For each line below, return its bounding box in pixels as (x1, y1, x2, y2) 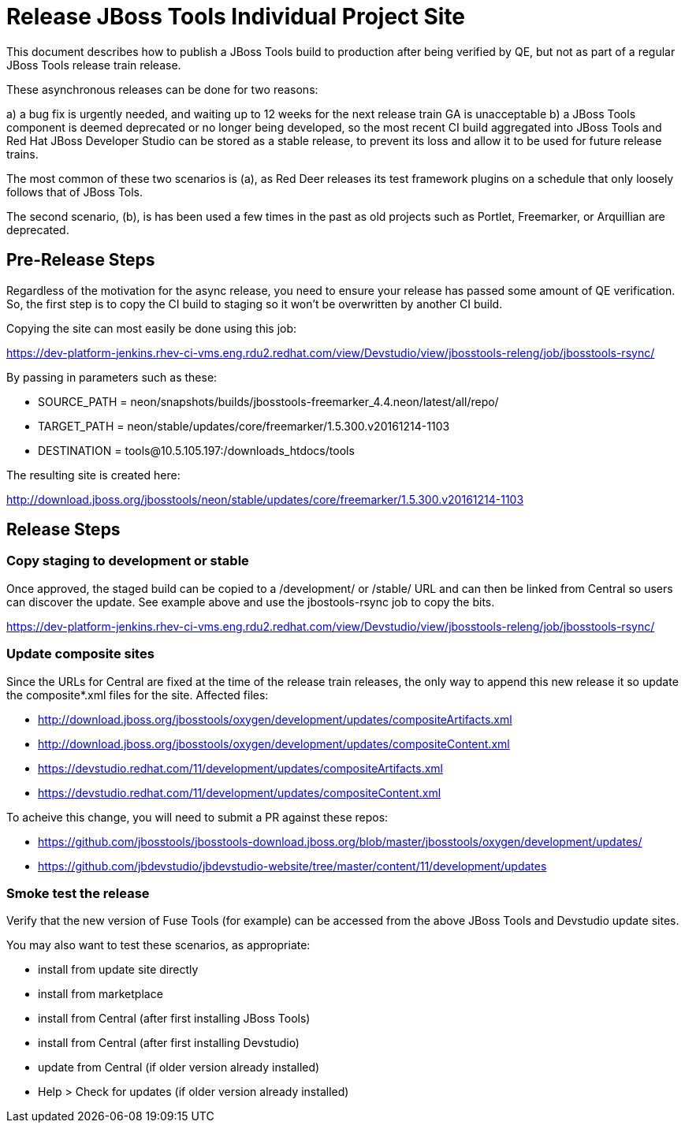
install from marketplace (38, 987, 163, 1001)
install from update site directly (38, 963, 199, 977)
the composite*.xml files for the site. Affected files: (6, 687, 269, 702)
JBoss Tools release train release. (6, 58, 181, 72)
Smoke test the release (6, 885, 150, 901)
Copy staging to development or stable (6, 553, 249, 569)
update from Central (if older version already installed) (38, 1060, 320, 1075)
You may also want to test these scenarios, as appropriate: (6, 938, 311, 952)
